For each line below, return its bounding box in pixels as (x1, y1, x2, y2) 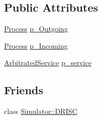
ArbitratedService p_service (4, 57, 92, 68)
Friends (4, 82, 44, 98)
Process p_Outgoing (4, 23, 68, 34)
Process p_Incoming (4, 40, 68, 51)
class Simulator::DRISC (4, 106, 78, 116)
